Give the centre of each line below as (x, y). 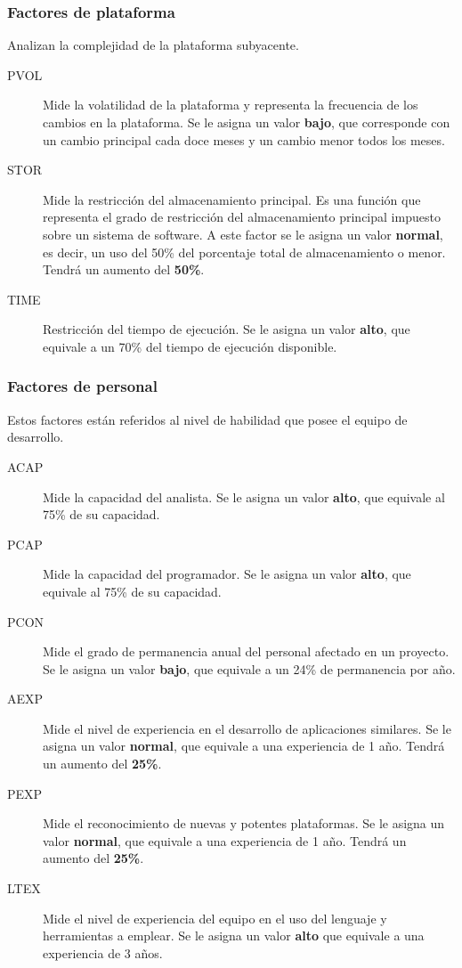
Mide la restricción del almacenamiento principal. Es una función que (232, 199)
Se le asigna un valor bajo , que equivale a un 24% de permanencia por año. (249, 668)
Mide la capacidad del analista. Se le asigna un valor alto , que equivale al (244, 496)
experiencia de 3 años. (103, 952)
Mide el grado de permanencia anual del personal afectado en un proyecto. (246, 651)
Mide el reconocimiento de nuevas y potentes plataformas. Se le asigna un (244, 823)
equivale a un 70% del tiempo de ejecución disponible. (190, 346)
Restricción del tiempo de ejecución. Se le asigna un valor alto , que (227, 329)
